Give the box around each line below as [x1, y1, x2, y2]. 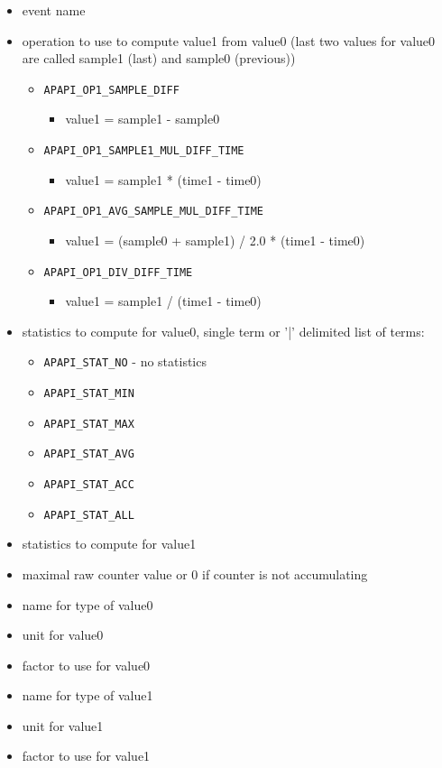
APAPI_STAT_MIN [43, 387, 134, 401]
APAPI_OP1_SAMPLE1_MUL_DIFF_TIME [43, 144, 244, 158]
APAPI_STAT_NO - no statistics [43, 352, 207, 371]
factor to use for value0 [22, 655, 151, 674]
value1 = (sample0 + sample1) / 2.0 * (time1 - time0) [65, 230, 365, 249]
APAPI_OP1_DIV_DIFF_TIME [43, 265, 193, 279]
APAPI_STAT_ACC [43, 478, 134, 491]
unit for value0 [22, 625, 104, 644]
